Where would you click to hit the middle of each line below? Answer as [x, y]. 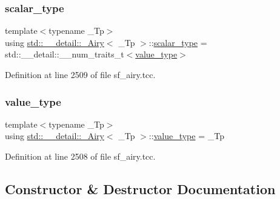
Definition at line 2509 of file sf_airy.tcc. [80, 74]
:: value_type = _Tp [186, 136]
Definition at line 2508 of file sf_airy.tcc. [80, 156]
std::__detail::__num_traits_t [65, 54]
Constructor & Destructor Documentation [140, 188]
